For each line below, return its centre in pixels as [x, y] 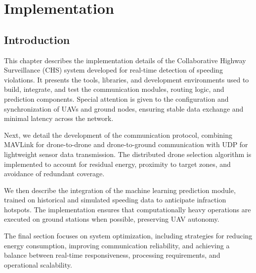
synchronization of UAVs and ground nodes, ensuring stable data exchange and [124, 108]
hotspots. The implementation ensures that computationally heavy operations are [128, 209]
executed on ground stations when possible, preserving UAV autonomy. [112, 219]
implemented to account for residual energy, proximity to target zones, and [117, 164]
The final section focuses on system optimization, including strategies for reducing [128, 236]
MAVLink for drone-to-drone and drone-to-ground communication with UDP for [126, 144]
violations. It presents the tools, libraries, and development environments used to [127, 79]
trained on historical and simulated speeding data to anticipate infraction [115, 200]
